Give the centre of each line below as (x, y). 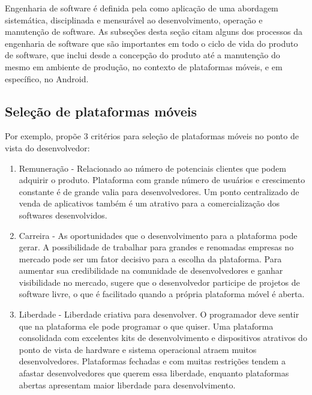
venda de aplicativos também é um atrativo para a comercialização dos (149, 203)
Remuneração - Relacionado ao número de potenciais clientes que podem (152, 168)
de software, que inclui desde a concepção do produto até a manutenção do (142, 55)
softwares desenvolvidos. (63, 215)
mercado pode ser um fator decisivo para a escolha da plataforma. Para (150, 258)
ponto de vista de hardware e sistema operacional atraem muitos (138, 349)
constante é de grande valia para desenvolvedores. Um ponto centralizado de (159, 191)
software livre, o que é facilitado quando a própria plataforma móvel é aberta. (162, 294)
